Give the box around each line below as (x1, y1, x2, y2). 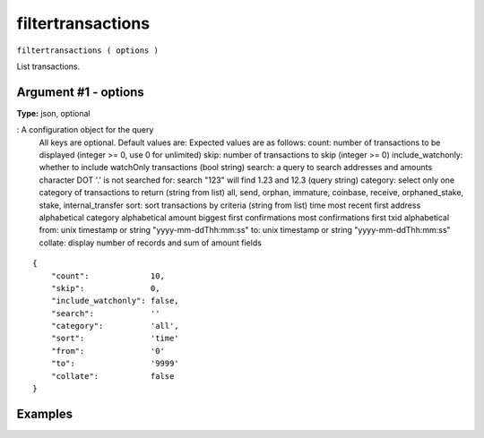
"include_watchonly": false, (50, 296, 179, 306)
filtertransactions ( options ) (16, 45, 159, 56)
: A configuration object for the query (16, 125, 154, 135)
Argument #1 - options (16, 84, 145, 99)
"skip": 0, (50, 283, 160, 293)
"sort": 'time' (50, 333, 179, 344)
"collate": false (50, 371, 175, 381)
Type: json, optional (16, 107, 91, 118)
